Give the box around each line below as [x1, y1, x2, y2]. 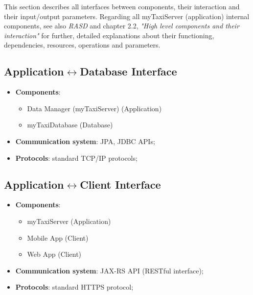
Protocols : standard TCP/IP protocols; [15, 152, 138, 163]
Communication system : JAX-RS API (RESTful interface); [15, 265, 204, 275]
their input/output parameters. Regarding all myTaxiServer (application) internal [4, 11, 250, 21]
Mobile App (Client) [27, 232, 89, 243]
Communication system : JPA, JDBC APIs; [15, 136, 155, 146]
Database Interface [80, 64, 177, 79]
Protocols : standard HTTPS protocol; [15, 282, 134, 292]
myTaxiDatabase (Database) [27, 120, 113, 130]
